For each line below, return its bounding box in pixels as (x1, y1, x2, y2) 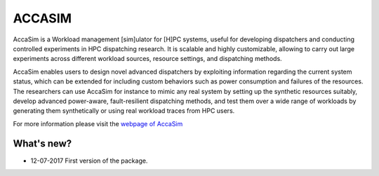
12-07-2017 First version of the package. (30, 156, 148, 165)
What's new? (13, 137, 72, 150)
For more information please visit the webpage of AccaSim (13, 119, 183, 128)
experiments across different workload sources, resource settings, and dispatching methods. (13, 55, 282, 63)
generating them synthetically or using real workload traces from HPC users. (13, 107, 235, 115)
